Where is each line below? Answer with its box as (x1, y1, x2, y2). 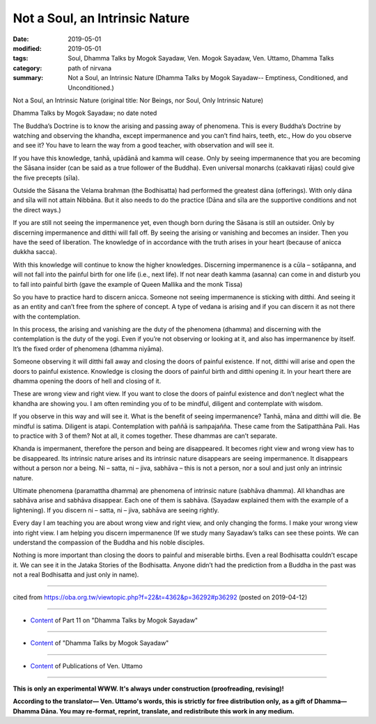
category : (13, 63, 42, 72)
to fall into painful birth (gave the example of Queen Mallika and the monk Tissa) (13, 280, 243, 288)
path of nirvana (68, 63, 111, 72)
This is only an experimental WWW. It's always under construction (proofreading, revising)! (13, 684, 285, 693)
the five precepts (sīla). (13, 173, 80, 182)
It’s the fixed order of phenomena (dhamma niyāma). (13, 345, 164, 353)
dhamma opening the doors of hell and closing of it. (13, 377, 162, 386)
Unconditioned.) (68, 84, 114, 92)
